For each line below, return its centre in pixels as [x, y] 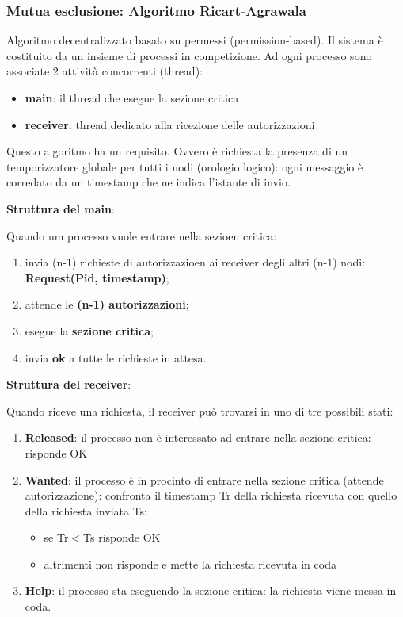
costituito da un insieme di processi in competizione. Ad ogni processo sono [189, 55]
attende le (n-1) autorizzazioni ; [107, 304]
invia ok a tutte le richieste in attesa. [116, 357]
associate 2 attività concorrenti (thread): [105, 71]
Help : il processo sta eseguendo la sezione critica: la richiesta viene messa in [211, 590]
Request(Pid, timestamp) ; [97, 277]
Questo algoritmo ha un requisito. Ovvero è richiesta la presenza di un [177, 151]
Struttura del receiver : [69, 384]
